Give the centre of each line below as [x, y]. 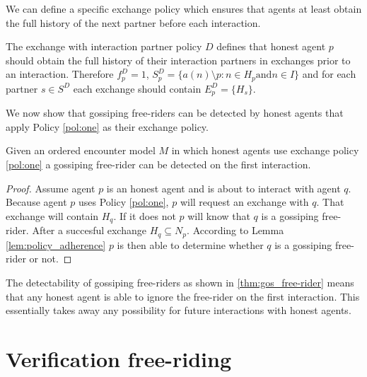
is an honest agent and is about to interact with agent [223, 188]
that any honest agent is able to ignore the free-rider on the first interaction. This [183, 296]
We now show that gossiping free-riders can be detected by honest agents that [175, 113]
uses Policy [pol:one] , [123, 202]
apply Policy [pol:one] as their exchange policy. [107, 126]
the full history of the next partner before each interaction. [133, 22]
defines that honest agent [271, 46]
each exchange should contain [137, 88]
